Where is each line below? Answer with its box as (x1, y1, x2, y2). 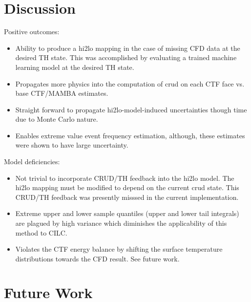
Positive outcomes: (4, 26, 60, 37)
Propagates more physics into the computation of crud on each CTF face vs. (15, 78, 245, 88)
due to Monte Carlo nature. (15, 114, 98, 124)
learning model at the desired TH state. (15, 62, 134, 72)
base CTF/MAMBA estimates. (15, 88, 108, 98)
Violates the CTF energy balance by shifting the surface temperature (15, 244, 223, 254)
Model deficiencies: (4, 156, 60, 167)
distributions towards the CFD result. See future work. (15, 253, 180, 263)
